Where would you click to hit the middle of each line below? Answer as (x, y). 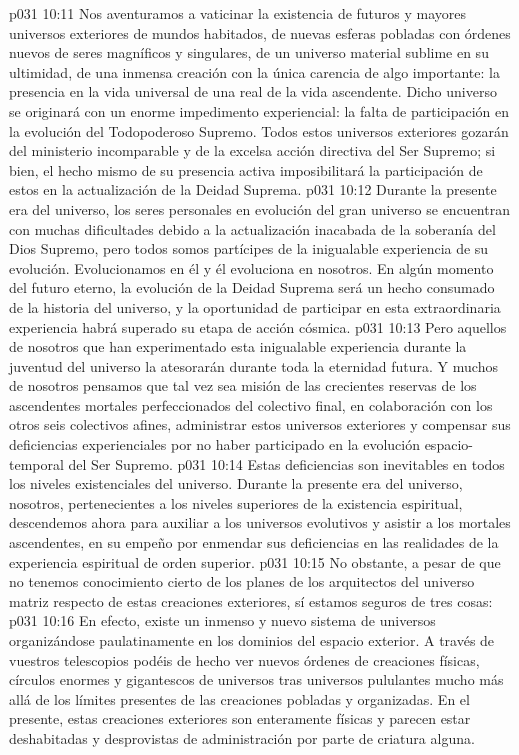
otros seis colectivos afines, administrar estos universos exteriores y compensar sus (260, 424)
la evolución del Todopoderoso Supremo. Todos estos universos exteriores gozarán (259, 130)
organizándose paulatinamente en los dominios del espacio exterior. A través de (252, 640)
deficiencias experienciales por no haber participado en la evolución (214, 444)
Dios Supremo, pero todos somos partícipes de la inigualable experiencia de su (249, 248)
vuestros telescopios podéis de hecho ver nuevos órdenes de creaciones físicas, (244, 659)
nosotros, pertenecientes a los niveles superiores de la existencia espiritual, (236, 502)
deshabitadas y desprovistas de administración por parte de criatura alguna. (242, 737)
